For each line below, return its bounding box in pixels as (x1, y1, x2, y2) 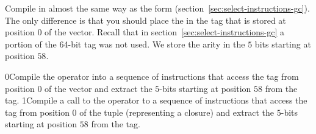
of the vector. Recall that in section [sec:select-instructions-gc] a (45, 26, 285, 38)
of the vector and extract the (45, 82, 153, 94)
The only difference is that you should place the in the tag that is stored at (5, 13, 286, 26)
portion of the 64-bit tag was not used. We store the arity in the (5, 37, 245, 50)
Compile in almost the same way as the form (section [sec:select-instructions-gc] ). (5, 2, 310, 14)
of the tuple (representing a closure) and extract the (79, 105, 275, 118)
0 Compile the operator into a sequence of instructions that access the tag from (5, 69, 299, 82)
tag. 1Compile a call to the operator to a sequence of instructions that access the (5, 94, 307, 107)
